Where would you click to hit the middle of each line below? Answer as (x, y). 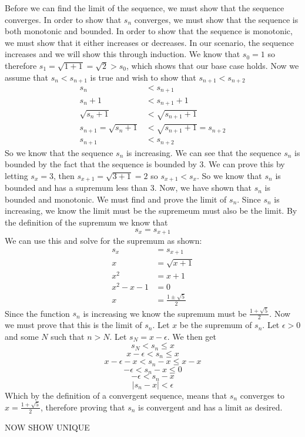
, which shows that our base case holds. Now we (213, 65)
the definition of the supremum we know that (86, 222)
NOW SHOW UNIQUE (47, 427)
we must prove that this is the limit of (73, 325)
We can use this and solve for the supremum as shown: (103, 241)
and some (22, 336)
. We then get (192, 336)
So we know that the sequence (59, 152)
